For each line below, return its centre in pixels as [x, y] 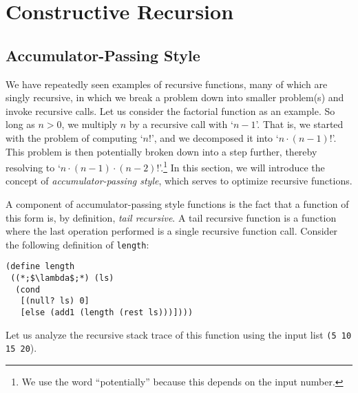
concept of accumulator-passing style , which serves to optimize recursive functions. [179, 181]
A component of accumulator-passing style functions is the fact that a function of [177, 203]
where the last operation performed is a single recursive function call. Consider [172, 231]
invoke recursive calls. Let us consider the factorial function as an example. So [170, 110]
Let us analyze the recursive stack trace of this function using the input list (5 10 [179, 334]
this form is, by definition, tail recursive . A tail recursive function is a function [171, 217]
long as [20, 124]
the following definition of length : [77, 244]
